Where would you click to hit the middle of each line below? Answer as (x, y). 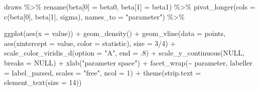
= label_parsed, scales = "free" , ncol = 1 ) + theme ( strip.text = (103, 72)
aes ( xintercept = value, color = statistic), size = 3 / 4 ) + (90, 43)
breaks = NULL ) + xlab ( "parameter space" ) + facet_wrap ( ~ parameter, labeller (128, 62)
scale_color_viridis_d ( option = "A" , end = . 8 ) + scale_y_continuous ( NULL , (124, 53)
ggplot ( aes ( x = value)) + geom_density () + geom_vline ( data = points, (115, 33)
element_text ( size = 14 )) (43, 82)
